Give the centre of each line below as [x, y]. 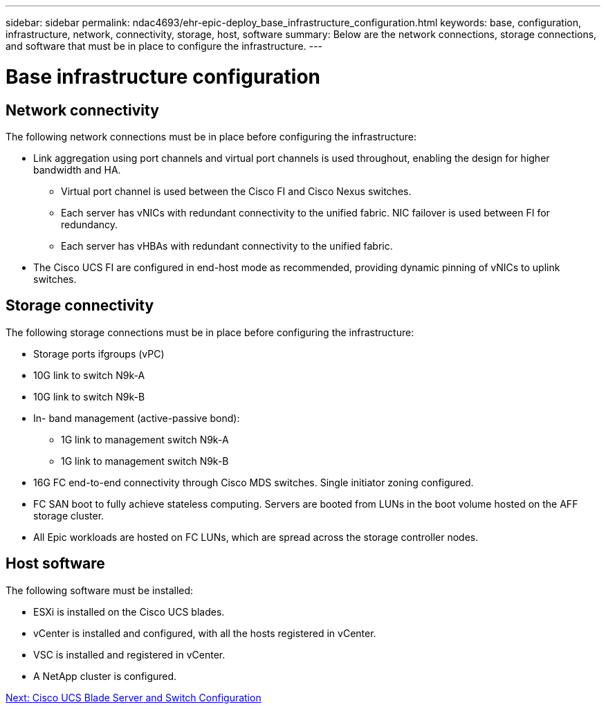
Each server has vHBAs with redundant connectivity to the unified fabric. [227, 246]
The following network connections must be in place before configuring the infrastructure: [211, 136]
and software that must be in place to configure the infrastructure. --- [164, 46]
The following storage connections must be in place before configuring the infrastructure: [210, 332]
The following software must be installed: [100, 590]
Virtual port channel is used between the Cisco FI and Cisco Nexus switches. [236, 191]
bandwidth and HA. [77, 169]
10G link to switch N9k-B [89, 396]
